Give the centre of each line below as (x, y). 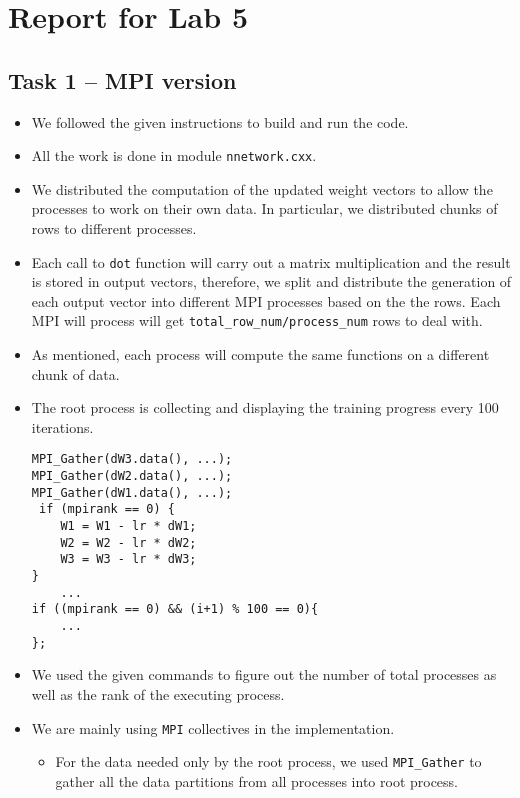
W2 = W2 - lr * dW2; (128, 542)
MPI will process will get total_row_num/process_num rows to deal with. (257, 320)
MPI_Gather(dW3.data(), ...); (132, 459)
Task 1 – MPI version (122, 79)
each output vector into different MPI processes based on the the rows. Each (266, 300)
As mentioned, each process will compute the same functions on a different (260, 354)
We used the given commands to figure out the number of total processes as (264, 674)
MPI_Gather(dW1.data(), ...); (132, 492)
